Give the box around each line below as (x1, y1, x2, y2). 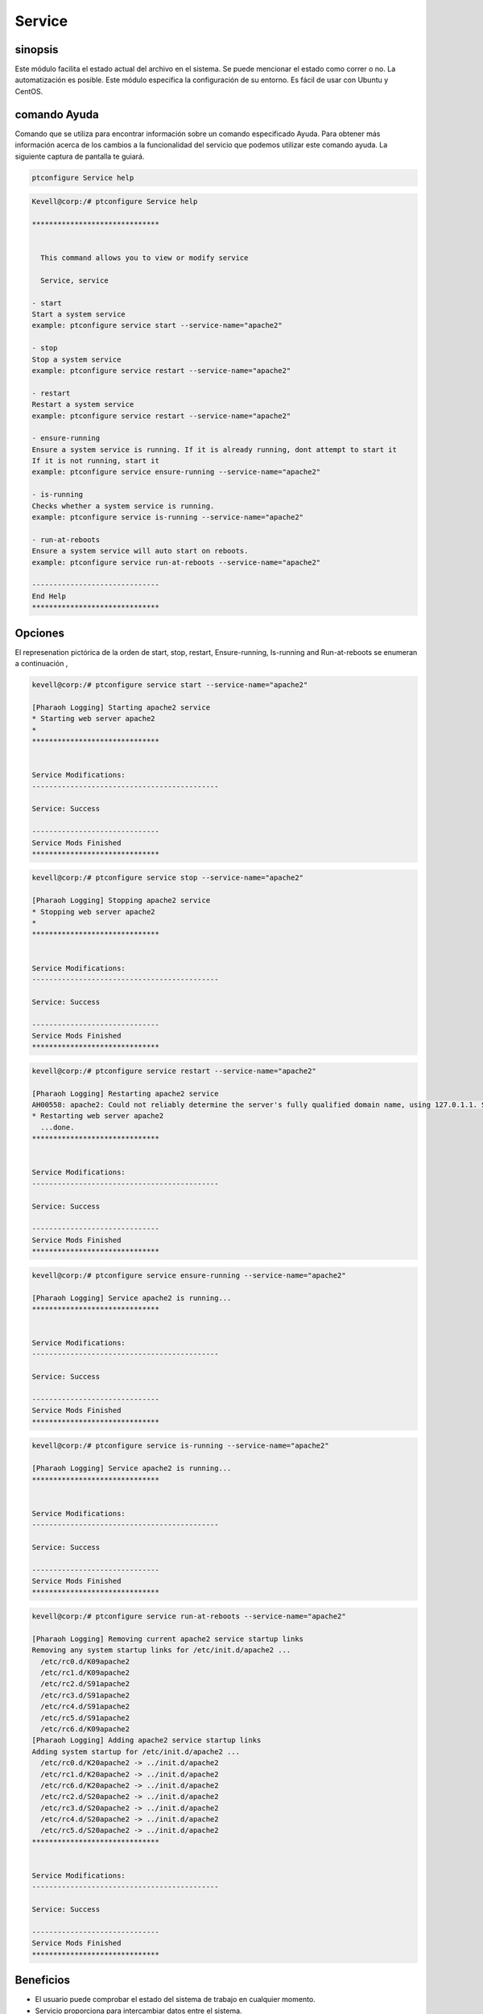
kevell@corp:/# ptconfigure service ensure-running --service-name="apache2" (31, 1270, 346, 1280)
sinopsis (14, 43, 59, 56)
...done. (40, 1122, 75, 1132)
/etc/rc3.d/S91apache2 (40, 1690, 130, 1700)
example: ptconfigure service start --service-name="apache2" (31, 321, 283, 330)
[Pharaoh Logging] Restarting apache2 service (31, 1088, 219, 1098)
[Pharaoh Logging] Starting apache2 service (31, 702, 211, 712)
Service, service (40, 276, 109, 285)
